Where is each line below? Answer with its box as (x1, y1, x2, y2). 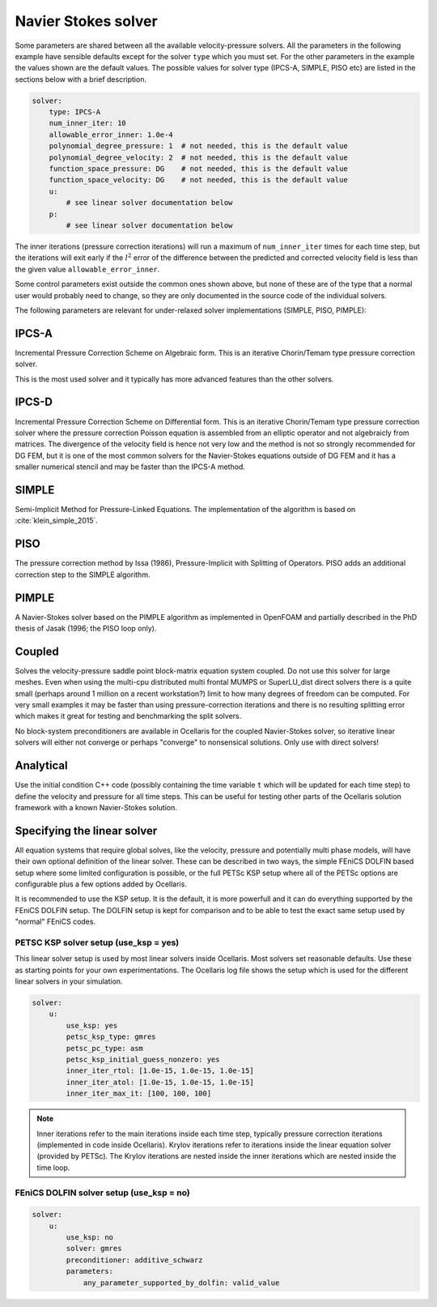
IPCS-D (15, 395, 53, 409)
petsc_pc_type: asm (66, 1044, 143, 1053)
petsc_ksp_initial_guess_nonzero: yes (66, 1055, 220, 1065)
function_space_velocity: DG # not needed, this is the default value (49, 175, 348, 185)
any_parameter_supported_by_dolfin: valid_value (83, 1278, 280, 1288)
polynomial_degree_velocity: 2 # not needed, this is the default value (49, 152, 348, 162)
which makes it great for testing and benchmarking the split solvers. (15, 711, 242, 721)
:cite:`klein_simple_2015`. (15, 515, 99, 526)
